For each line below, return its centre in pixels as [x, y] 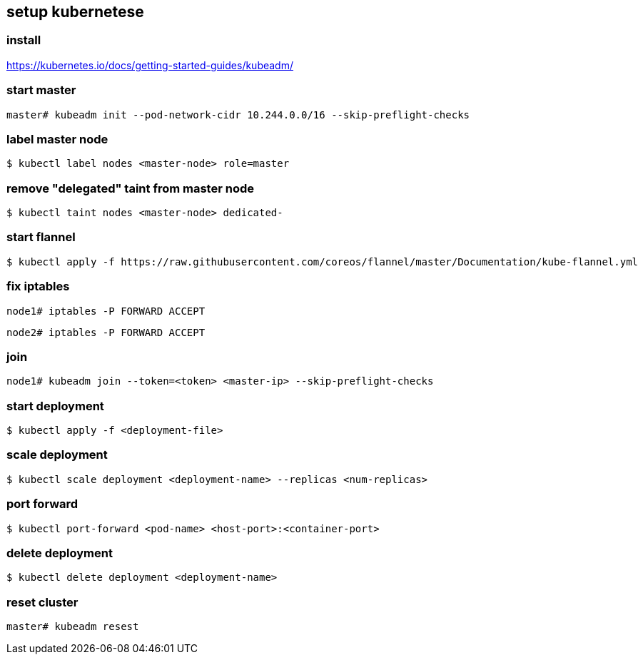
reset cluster [42, 602]
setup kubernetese [75, 12]
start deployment [55, 406]
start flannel [41, 237]
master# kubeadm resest [73, 627]
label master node [57, 139]
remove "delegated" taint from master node [131, 188]
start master [41, 90]
